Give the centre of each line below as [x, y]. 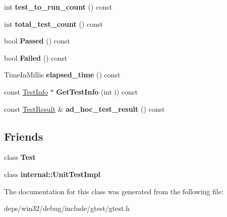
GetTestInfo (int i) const [97, 91]
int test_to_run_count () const [58, 7]
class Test [20, 157]
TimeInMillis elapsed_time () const [62, 75]
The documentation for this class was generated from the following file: [114, 191]
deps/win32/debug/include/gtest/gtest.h [67, 208]
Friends [24, 136]
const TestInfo [26, 91]
